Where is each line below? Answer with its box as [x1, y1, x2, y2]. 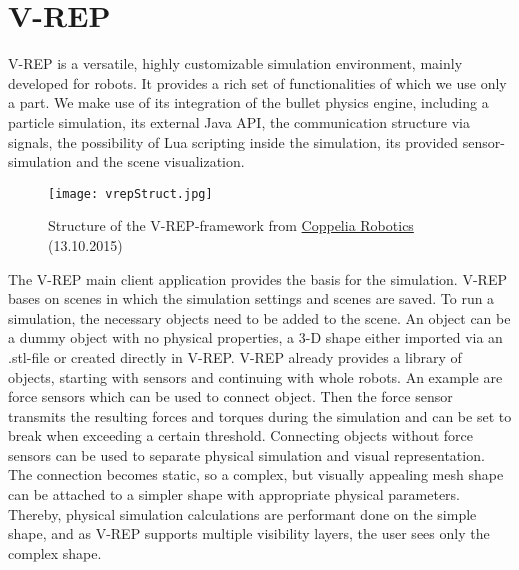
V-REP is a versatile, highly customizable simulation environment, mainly [8, 53, 463, 74]
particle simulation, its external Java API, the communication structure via [8, 111, 470, 132]
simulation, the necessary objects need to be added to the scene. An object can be [8, 307, 511, 328]
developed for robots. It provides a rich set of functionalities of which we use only [8, 72, 507, 93]
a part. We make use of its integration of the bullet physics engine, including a [8, 92, 489, 113]
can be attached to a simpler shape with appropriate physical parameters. [8, 484, 461, 505]
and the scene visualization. [76, 151, 245, 172]
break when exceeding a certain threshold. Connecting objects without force [8, 425, 474, 446]
